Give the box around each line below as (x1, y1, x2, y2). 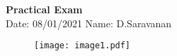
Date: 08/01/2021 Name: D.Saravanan (6, 15, 172, 30)
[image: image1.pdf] (34, 41, 131, 51)
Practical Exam (6, 2, 83, 16)
